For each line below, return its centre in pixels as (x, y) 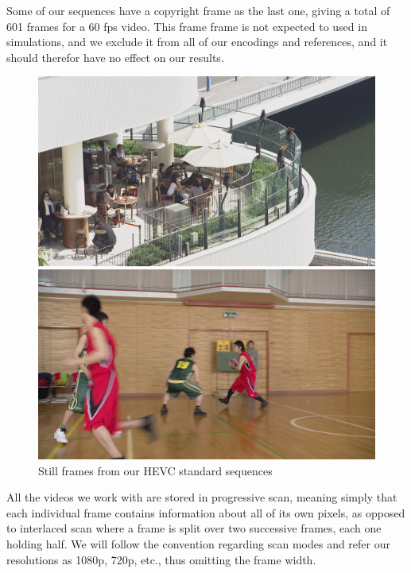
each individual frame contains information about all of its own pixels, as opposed (206, 512)
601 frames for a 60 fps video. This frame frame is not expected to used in (187, 26)
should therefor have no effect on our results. (115, 57)
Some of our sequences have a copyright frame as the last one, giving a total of (198, 10)
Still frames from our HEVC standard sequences (155, 470)
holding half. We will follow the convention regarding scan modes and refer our (198, 543)
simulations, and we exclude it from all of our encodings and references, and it (197, 42)
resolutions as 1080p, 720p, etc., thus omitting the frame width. (161, 559)
